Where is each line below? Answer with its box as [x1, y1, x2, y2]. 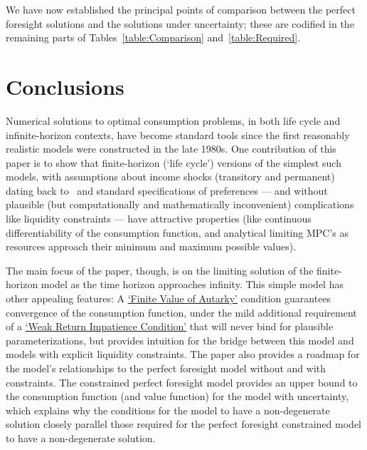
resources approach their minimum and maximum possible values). [6, 239, 297, 254]
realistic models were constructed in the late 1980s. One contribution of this [6, 141, 336, 156]
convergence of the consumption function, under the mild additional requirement [6, 305, 357, 319]
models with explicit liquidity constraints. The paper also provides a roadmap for [6, 347, 360, 362]
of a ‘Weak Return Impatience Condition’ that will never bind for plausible [6, 319, 334, 334]
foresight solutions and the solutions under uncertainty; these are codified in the [6, 16, 354, 31]
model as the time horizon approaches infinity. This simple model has [41, 277, 344, 292]
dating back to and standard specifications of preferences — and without [6, 183, 328, 198]
